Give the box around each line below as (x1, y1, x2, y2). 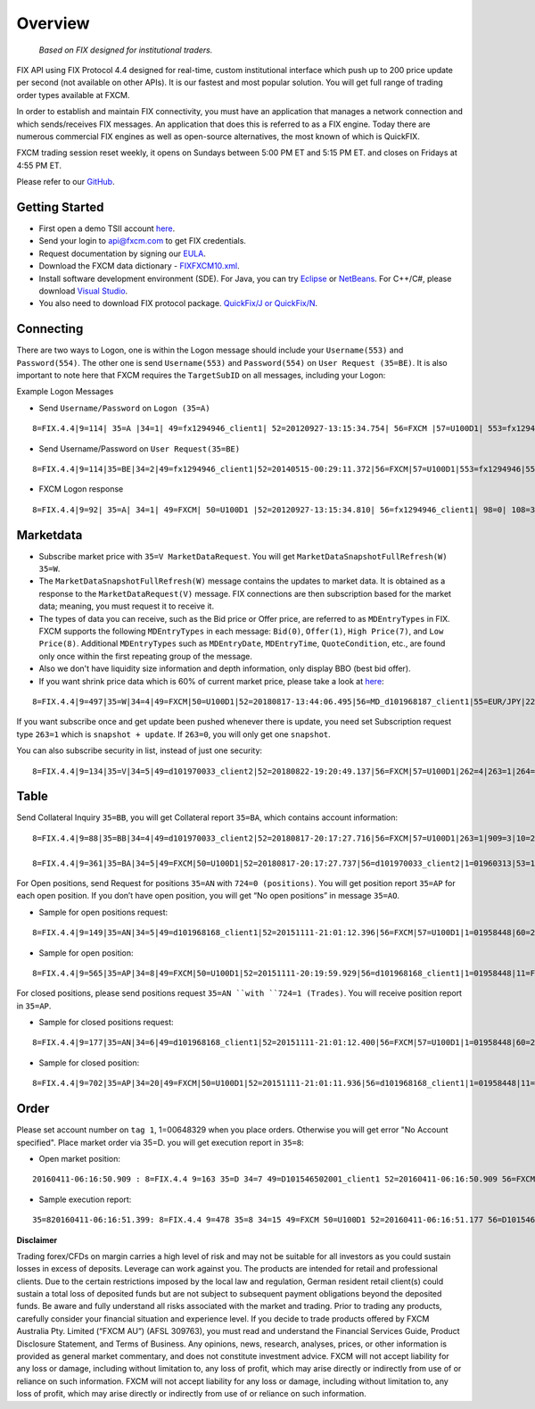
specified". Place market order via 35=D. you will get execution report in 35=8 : (16, 1137, 304, 1148)
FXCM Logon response (38, 484, 124, 494)
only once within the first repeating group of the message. (38, 651, 253, 661)
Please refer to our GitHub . (16, 177, 115, 187)
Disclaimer (16, 1234, 58, 1245)
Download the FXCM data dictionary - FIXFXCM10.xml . (38, 261, 240, 271)
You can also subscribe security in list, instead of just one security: (16, 745, 263, 756)
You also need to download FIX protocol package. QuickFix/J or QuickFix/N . (38, 298, 318, 309)
